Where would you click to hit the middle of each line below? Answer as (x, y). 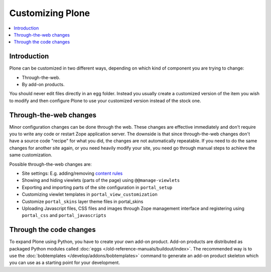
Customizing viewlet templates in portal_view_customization (90, 194)
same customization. (31, 155)
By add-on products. (43, 85)
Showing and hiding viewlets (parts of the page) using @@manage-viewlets (101, 180)
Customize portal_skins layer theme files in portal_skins (83, 201)
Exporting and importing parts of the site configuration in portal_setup (97, 187)
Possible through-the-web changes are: (51, 164)
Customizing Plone (50, 13)
